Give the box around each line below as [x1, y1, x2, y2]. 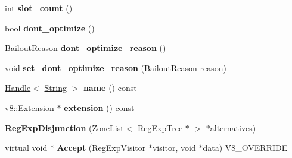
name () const [83, 81, 137, 94]
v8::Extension [5, 101, 54, 113]
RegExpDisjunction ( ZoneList [5, 121, 124, 134]
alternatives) [210, 121, 256, 134]
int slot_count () [5, 2, 73, 14]
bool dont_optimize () [5, 21, 95, 34]
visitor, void [152, 141, 196, 154]
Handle [5, 81, 31, 94]
